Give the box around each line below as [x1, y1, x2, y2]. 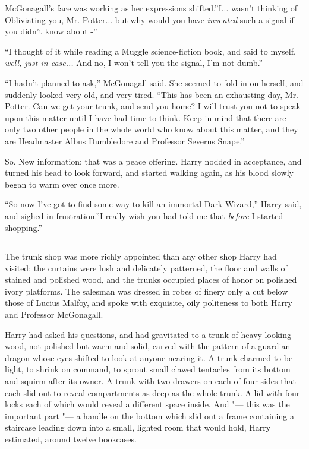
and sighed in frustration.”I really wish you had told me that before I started [5, 209, 283, 222]
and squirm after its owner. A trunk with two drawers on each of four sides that [5, 375, 296, 387]
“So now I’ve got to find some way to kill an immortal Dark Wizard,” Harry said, [5, 198, 302, 210]
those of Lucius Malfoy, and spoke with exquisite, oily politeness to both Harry [5, 296, 292, 309]
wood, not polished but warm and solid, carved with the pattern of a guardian [5, 340, 291, 352]
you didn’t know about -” [5, 25, 97, 37]
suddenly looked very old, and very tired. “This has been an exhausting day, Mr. [5, 88, 299, 100]
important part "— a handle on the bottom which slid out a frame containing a [5, 409, 294, 422]
